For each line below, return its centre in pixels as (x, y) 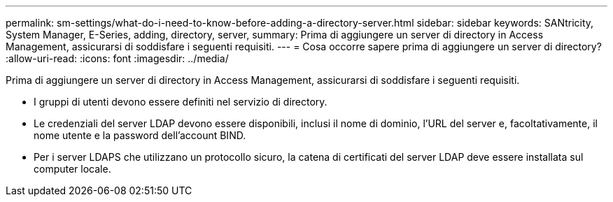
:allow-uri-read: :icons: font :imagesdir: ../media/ (117, 58)
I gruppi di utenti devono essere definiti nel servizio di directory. (181, 102)
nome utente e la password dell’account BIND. (140, 135)
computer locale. (72, 169)
